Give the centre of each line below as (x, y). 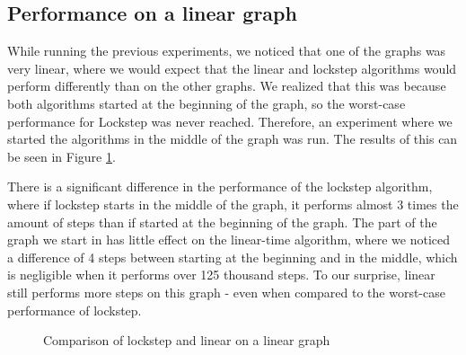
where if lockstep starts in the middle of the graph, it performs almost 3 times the (233, 204)
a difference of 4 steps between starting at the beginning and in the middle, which (233, 257)
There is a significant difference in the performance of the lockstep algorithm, (220, 186)
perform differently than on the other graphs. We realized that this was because (227, 86)
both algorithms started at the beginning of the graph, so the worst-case (207, 103)
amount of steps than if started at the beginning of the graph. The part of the (222, 222)
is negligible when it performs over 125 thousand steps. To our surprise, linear (221, 275)
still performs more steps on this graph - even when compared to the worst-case (226, 292)
